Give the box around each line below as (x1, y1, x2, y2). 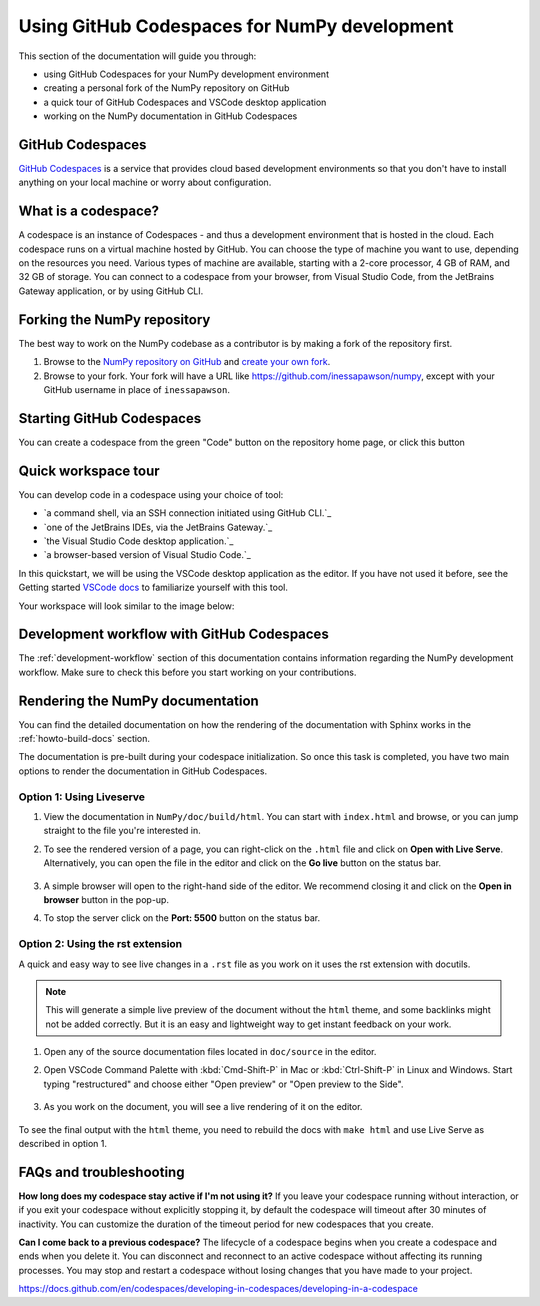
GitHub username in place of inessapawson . (43, 383, 230, 395)
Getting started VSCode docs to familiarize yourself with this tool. (18, 581, 289, 594)
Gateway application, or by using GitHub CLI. (18, 285, 204, 297)
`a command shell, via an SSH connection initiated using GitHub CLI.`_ (43, 507, 332, 519)
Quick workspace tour (18, 462, 160, 479)
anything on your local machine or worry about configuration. (18, 176, 272, 189)
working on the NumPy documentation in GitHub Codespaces (43, 110, 298, 122)
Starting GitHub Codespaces (18, 410, 202, 427)
